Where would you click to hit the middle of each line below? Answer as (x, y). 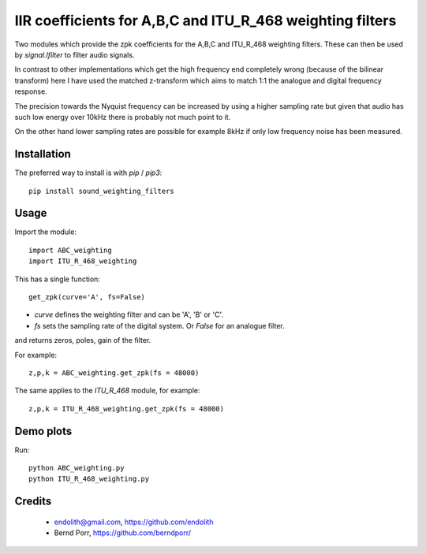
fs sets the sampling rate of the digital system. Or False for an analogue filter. (159, 325)
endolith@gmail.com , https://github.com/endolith (134, 522)
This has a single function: (57, 279)
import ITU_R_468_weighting (83, 261)
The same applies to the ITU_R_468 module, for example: (107, 391)
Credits (33, 502)
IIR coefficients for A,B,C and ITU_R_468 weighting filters (206, 20)
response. (31, 91)
